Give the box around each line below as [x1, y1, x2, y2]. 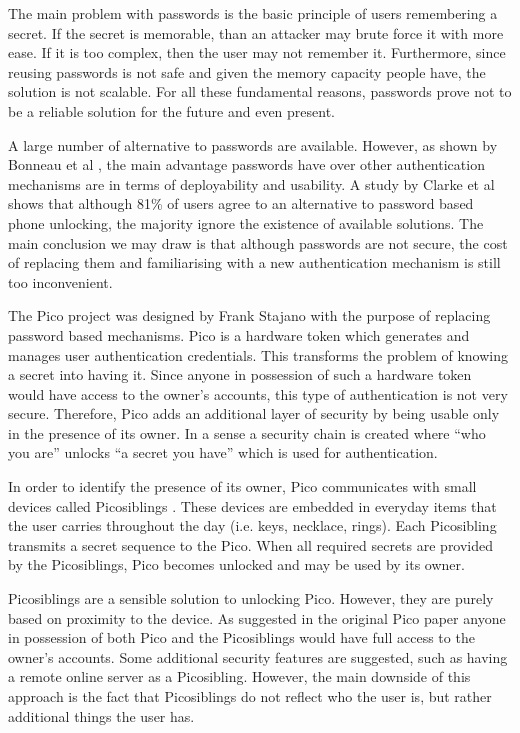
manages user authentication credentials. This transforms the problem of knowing [8, 344, 508, 365]
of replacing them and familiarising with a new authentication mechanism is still [8, 252, 501, 273]
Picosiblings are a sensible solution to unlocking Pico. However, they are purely [8, 588, 494, 609]
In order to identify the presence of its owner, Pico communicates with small [8, 476, 477, 497]
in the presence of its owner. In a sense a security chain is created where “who [8, 422, 486, 443]
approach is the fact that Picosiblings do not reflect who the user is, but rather [8, 686, 492, 706]
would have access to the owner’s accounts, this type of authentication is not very [8, 383, 508, 404]
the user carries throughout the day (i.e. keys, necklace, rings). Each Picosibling [8, 515, 497, 536]
